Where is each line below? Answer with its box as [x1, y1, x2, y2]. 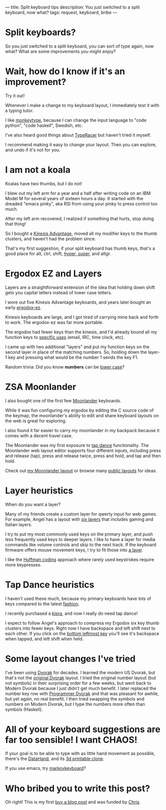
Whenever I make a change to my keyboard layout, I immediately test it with [5, 102, 160, 108]
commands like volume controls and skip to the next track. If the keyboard [5, 541, 157, 547]
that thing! [5, 220, 26, 227]
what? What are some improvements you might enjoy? [5, 48, 116, 54]
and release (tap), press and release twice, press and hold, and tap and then [5, 453, 161, 459]
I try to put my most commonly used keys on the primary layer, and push [5, 531, 153, 537]
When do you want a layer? [5, 501, 61, 507]
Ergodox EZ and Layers [5, 268, 102, 279]
